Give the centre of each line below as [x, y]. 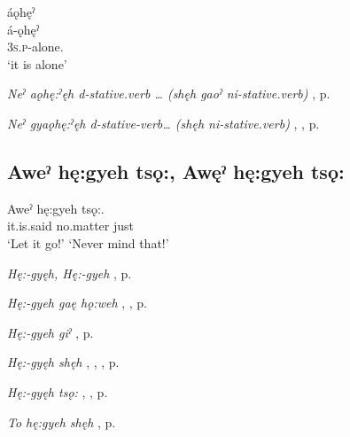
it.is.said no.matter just [71, 226]
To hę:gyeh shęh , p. [62, 421]
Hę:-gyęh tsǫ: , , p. [58, 391]
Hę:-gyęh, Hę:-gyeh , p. [70, 273]
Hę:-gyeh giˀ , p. [51, 332]
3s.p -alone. [35, 47]
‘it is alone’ [37, 63]
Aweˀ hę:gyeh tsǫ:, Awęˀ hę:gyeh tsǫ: [176, 171]
